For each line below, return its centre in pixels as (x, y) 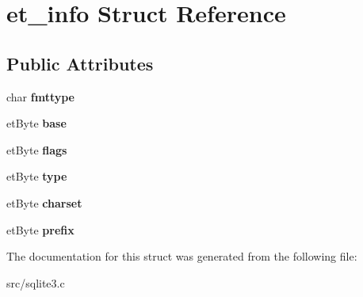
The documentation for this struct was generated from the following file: (182, 256)
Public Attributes (80, 63)
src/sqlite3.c (36, 282)
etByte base (36, 123)
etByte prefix (40, 229)
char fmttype (40, 96)
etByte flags (37, 149)
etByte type (37, 176)
